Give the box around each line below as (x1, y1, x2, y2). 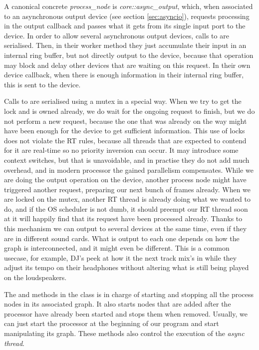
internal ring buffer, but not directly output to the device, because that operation (4, 49, 254, 60)
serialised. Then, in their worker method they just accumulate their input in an (4, 40, 247, 50)
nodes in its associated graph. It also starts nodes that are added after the (4, 299, 231, 309)
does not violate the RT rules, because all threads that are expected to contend (4, 135, 247, 145)
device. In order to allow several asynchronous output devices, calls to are (4, 30, 229, 40)
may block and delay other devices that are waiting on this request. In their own (4, 59, 251, 70)
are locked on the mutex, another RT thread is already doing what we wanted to (4, 194, 251, 204)
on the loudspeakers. (4, 272, 67, 283)
